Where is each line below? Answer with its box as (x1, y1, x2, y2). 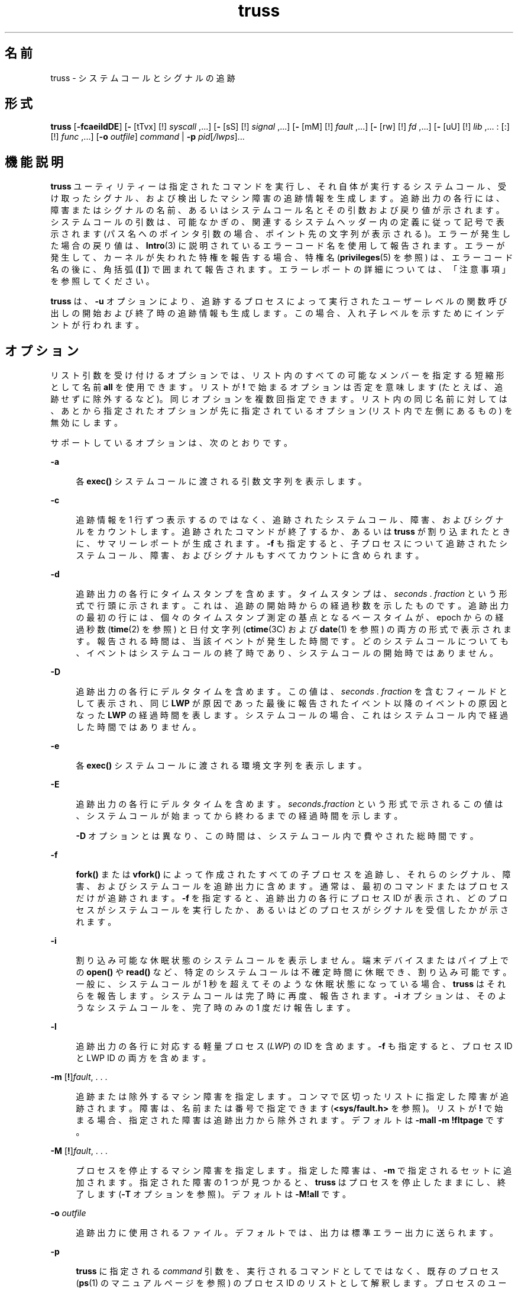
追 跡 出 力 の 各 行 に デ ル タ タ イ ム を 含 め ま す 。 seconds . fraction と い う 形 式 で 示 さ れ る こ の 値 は (76, 799, 503, 809)
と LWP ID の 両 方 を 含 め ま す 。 (76, 1053, 211, 1063)
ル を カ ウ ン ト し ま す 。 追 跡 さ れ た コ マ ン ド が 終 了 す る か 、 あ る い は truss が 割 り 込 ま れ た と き (76, 526, 511, 537)
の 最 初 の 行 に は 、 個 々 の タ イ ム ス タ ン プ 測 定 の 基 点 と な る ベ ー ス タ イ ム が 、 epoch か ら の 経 (76, 612, 504, 623)
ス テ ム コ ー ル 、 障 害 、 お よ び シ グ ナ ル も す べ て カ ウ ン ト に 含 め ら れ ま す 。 (76, 550, 424, 561)
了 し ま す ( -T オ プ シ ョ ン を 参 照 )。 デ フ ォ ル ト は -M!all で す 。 (76, 1189, 351, 1200)
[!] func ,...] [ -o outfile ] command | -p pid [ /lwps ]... (50, 131, 245, 142)
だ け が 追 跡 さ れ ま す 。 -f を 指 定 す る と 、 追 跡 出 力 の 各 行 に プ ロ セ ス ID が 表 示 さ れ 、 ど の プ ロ (76, 893, 507, 904)
